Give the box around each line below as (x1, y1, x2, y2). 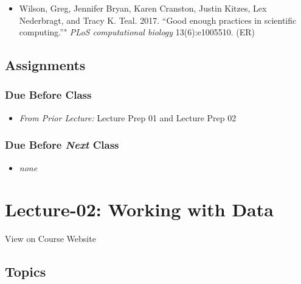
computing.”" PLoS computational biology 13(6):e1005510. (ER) (19, 26, 255, 38)
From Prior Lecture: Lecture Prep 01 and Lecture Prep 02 (19, 111, 237, 124)
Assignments (5, 55, 86, 74)
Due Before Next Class (5, 137, 119, 152)
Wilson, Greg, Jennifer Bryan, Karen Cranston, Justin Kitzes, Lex (19, 2, 267, 14)
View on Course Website (5, 232, 96, 245)
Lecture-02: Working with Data (5, 197, 274, 222)
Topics (5, 262, 46, 281)
